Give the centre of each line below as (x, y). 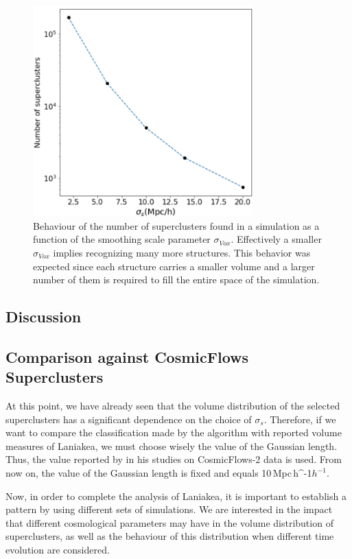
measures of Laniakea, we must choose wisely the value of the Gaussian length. (172, 445)
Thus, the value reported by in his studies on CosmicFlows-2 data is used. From (174, 459)
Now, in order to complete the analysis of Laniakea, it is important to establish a (176, 496)
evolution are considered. (58, 550)
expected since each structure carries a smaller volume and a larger (174, 266)
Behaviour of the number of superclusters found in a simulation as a (176, 225)
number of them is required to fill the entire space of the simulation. (176, 279)
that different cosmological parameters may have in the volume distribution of (169, 522)
